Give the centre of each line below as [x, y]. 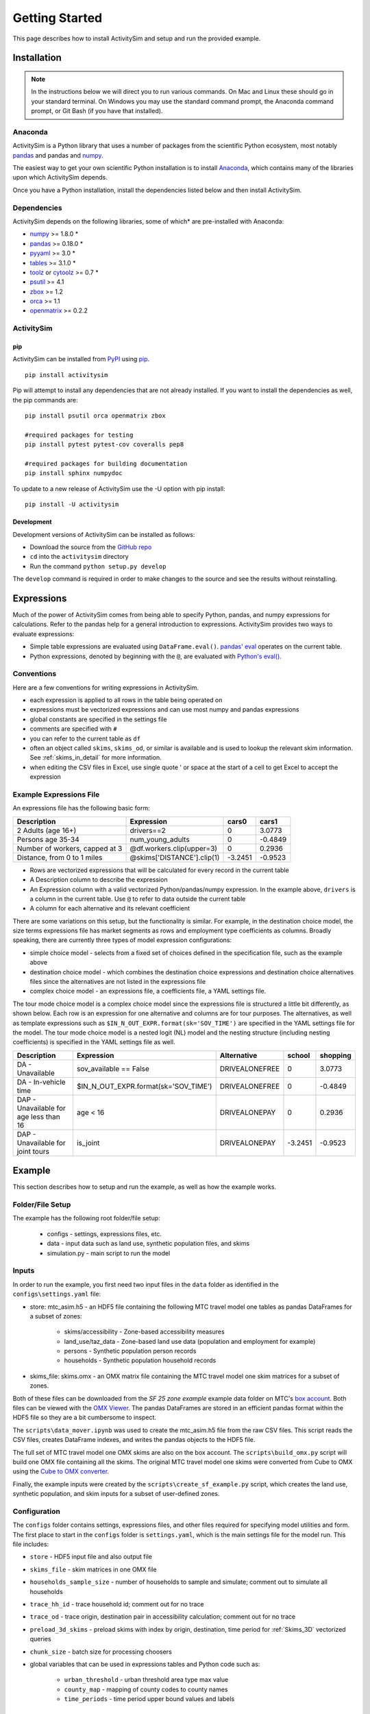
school [299, 1055]
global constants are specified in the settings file [98, 719]
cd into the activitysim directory [79, 557]
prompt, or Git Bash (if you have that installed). [97, 111]
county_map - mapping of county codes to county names [146, 1689]
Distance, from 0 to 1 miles [60, 857]
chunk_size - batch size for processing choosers [101, 1652]
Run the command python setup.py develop [98, 566]
